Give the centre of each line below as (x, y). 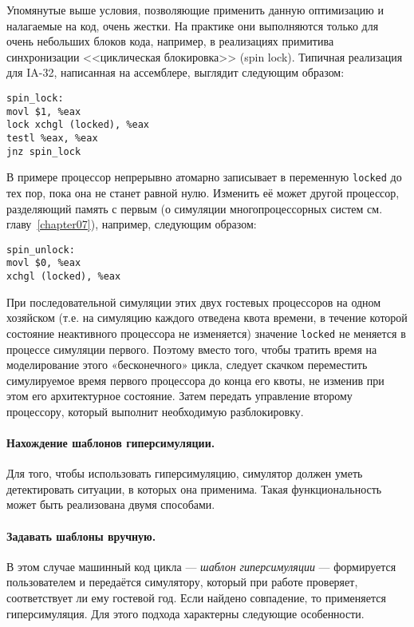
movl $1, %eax (44, 111)
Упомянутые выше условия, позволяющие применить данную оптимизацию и (195, 10)
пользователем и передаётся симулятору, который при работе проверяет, (182, 582)
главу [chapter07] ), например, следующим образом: (132, 224)
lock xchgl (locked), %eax (78, 125)
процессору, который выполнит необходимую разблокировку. (155, 411)
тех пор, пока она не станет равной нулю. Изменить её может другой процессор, (203, 192)
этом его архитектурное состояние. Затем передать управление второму (179, 396)
